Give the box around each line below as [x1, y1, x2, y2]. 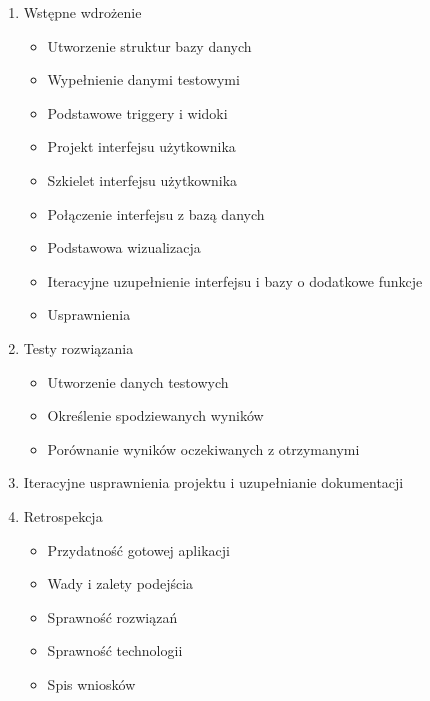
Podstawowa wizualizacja [47, 237, 201, 258]
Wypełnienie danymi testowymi [47, 69, 240, 90]
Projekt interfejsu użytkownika [47, 136, 236, 157]
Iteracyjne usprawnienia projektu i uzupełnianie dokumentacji [23, 472, 404, 493]
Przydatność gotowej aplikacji [47, 539, 230, 560]
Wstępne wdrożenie [23, 2, 142, 22]
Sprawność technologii [47, 640, 183, 661]
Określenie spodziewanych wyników [47, 405, 264, 426]
